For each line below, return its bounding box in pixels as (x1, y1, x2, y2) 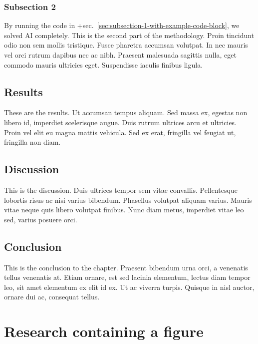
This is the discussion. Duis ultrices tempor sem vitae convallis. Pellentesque (4, 184, 238, 195)
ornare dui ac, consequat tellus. (4, 291, 100, 302)
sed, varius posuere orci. (4, 214, 77, 224)
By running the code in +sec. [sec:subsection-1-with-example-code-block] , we (4, 20, 240, 31)
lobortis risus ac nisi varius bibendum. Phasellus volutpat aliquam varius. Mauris (4, 194, 252, 205)
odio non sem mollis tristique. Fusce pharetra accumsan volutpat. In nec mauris (4, 40, 248, 50)
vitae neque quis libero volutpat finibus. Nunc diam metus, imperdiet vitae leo (4, 204, 244, 215)
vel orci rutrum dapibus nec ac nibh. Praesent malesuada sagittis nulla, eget (4, 50, 237, 60)
